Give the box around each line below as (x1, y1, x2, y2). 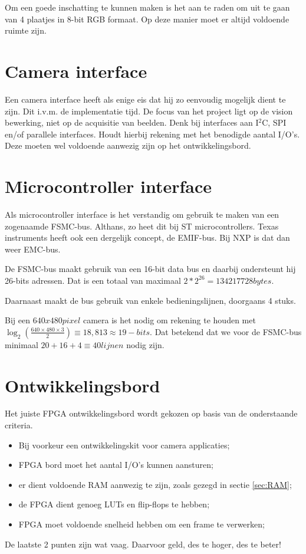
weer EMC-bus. (5, 242, 61, 255)
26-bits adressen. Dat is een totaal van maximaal (5, 274, 181, 286)
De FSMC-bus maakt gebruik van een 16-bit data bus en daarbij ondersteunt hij (5, 263, 296, 275)
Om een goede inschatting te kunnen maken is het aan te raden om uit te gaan (5, 1, 290, 13)
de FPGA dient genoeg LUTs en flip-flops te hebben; (18, 498, 210, 510)
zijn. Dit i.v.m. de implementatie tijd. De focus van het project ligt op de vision (5, 104, 293, 117)
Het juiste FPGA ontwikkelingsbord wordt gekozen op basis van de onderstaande (5, 407, 298, 419)
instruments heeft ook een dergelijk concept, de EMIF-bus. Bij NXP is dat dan (5, 231, 290, 244)
